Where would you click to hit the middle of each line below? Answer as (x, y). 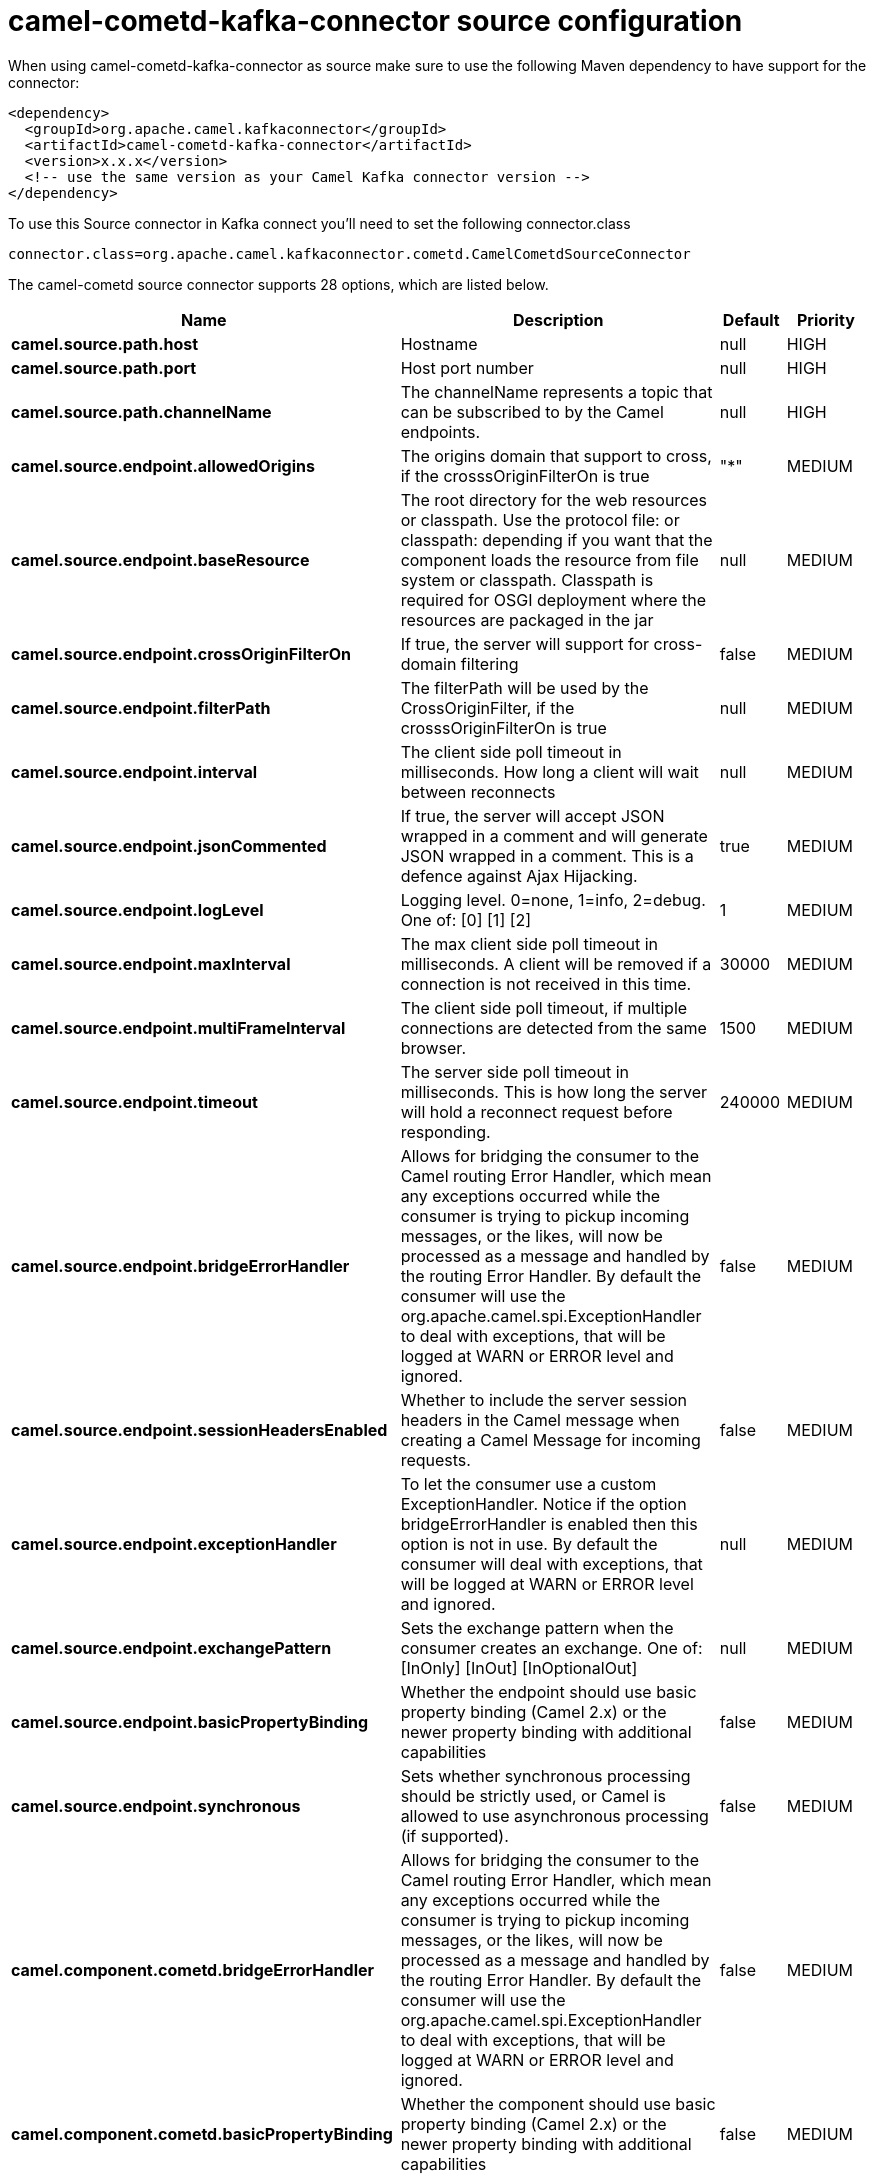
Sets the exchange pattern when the (537, 1627)
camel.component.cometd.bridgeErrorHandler (193, 1969)
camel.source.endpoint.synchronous (156, 1805)
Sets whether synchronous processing (545, 1775)
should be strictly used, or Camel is (533, 1795)
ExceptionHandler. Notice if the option (543, 1503)
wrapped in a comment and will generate (554, 835)
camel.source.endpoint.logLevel (137, 909)
